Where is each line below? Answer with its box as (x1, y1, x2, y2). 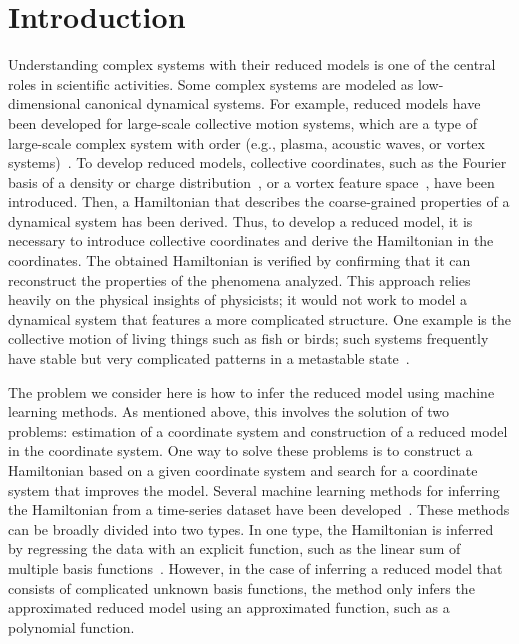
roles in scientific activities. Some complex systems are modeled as (8, 73, 414, 94)
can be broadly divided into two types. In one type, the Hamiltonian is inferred (8, 518, 494, 539)
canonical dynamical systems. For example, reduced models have (85, 93, 481, 114)
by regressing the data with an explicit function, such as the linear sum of (8, 538, 461, 559)
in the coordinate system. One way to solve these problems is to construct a (8, 440, 473, 461)
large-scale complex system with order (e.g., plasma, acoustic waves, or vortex (8, 132, 485, 153)
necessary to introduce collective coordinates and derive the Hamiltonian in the (8, 230, 494, 251)
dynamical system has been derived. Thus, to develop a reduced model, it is (8, 210, 473, 231)
